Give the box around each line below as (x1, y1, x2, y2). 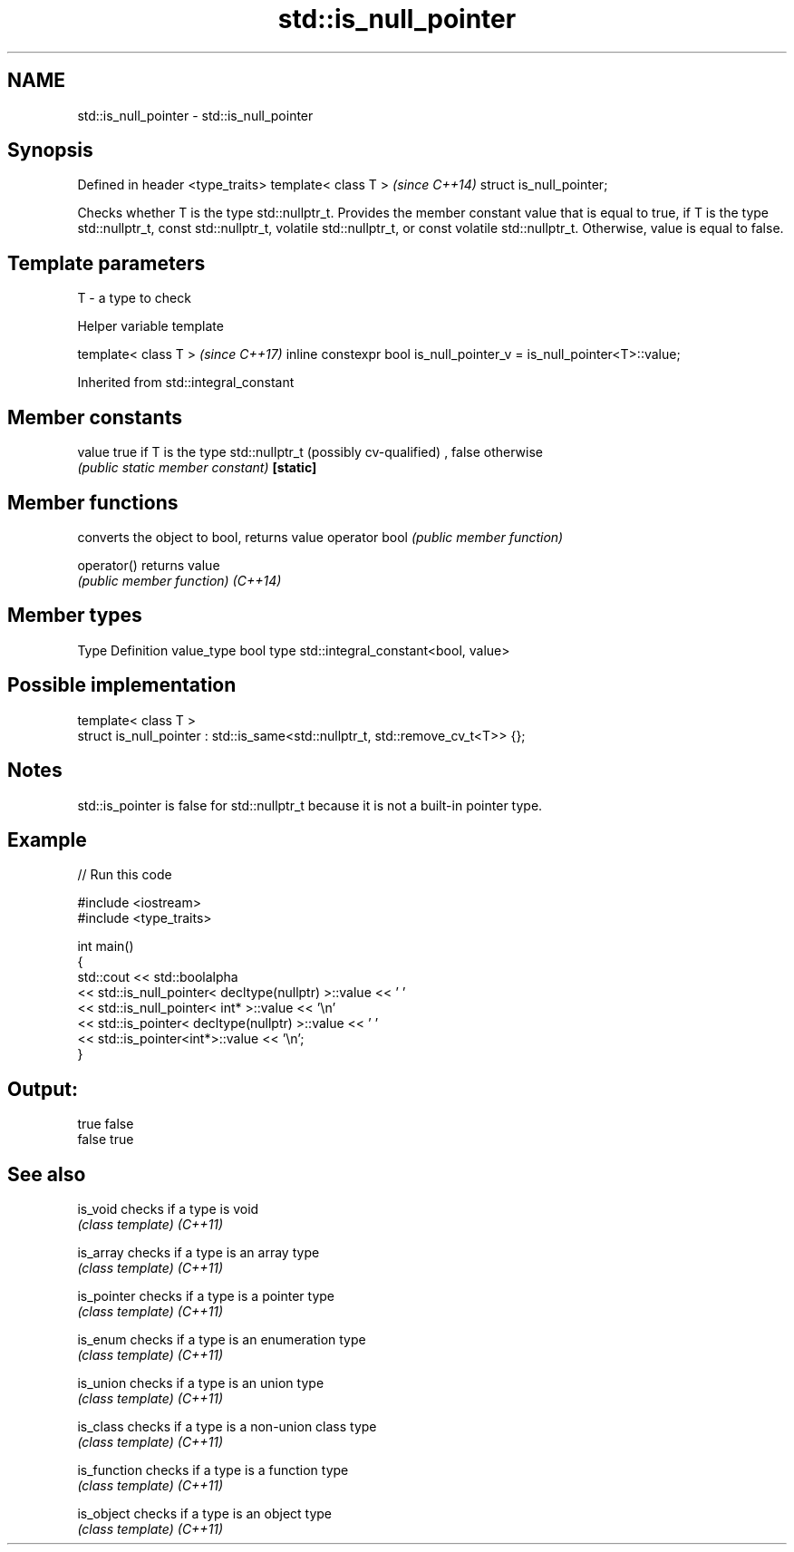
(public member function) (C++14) (77, 572, 282, 588)
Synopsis (7, 139, 93, 162)
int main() (77, 938, 134, 955)
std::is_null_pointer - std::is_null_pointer (77, 107, 314, 123)
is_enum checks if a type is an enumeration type (77, 1332, 366, 1348)
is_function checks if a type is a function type (77, 1462, 349, 1479)
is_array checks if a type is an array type (77, 1245, 320, 1261)
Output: (7, 1077, 78, 1101)
